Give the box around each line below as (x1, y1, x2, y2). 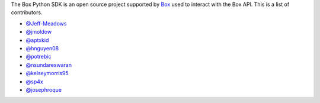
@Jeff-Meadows (25, 20, 67, 27)
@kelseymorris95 (25, 70, 69, 77)
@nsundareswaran (25, 61, 72, 68)
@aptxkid (25, 36, 49, 44)
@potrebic (25, 53, 52, 60)
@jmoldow (25, 28, 52, 36)
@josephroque (25, 86, 62, 93)
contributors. (11, 9, 43, 16)
